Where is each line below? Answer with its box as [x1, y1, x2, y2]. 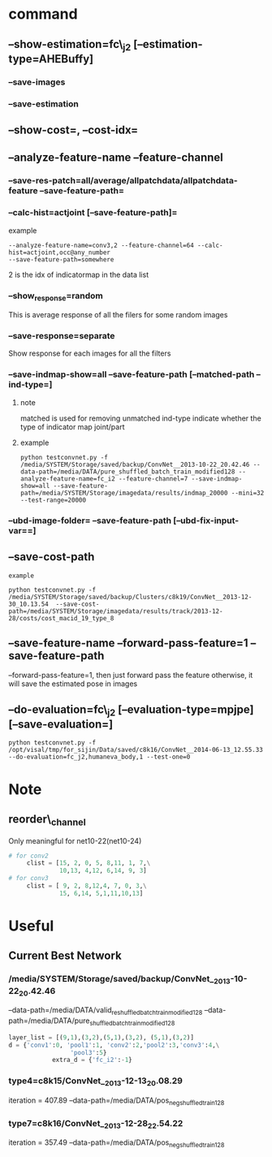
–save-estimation [8, 98, 79, 110]
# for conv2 [8, 852, 49, 860]
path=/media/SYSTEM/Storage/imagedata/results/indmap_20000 [19, 489, 228, 497]
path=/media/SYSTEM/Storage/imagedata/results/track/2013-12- [8, 607, 223, 615]
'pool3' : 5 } [70, 1048, 107, 1056]
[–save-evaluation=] [8, 717, 114, 731]
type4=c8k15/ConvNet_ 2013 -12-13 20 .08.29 [8, 1075, 183, 1088]
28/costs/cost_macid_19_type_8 [8, 614, 114, 622]
